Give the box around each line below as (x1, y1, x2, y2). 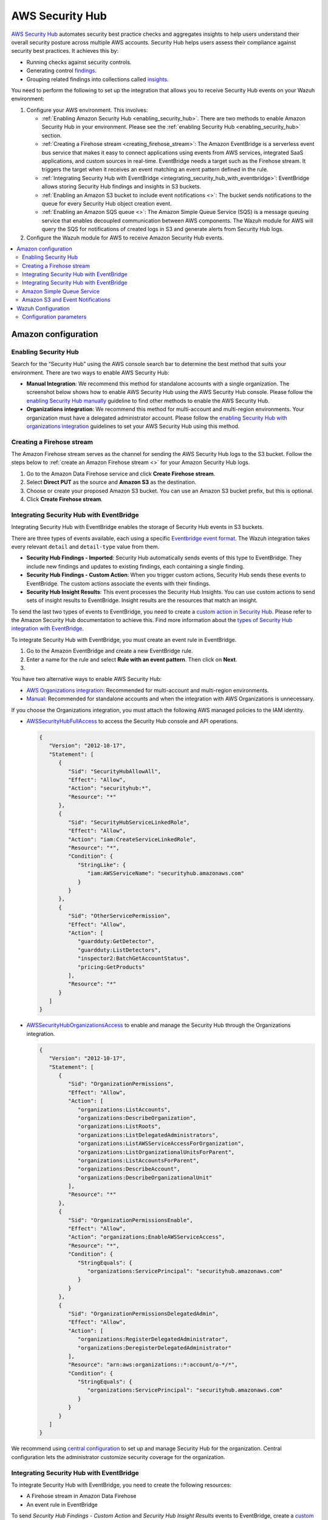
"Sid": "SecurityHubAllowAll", (67, 768, 161, 775)
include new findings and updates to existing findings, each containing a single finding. (26, 562, 245, 570)
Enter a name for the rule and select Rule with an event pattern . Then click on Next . (26, 655, 237, 663)
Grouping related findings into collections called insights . (26, 75, 169, 83)
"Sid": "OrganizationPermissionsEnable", (67, 1217, 194, 1223)
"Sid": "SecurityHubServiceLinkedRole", (67, 818, 190, 826)
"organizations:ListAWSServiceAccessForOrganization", (77, 1140, 245, 1147)
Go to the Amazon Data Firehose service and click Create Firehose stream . (26, 470, 216, 477)
